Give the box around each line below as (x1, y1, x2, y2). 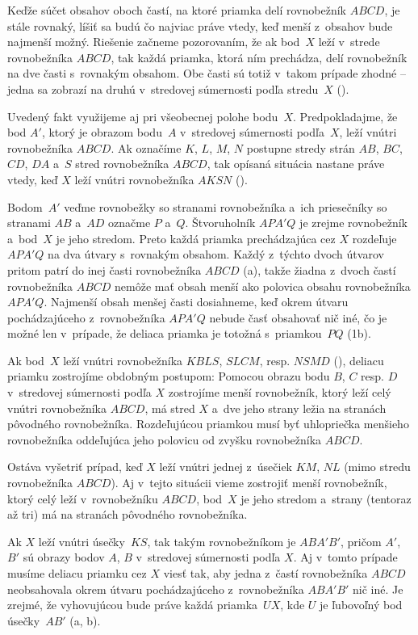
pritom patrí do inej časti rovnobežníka (7, 261, 202, 278)
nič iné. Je (353, 580, 403, 597)
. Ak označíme (111, 139, 182, 156)
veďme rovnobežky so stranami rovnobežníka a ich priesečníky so (64, 198, 387, 215)
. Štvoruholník (185, 214, 256, 231)
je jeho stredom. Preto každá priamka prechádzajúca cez (56, 229, 336, 246)
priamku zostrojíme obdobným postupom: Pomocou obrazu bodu (7, 368, 330, 385)
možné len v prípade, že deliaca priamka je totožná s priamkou (7, 325, 322, 342)
